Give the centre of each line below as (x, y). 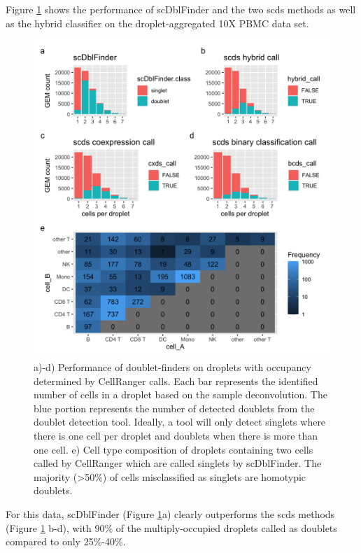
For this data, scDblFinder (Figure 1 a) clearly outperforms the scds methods (170, 513)
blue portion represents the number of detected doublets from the (174, 408)
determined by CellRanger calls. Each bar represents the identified (176, 380)
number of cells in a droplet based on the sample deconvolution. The (180, 394)
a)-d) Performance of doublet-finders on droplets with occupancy (172, 366)
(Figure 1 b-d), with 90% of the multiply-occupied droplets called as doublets (171, 527)
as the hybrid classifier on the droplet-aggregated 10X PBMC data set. (157, 23)
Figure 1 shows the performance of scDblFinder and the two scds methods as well (181, 9)
